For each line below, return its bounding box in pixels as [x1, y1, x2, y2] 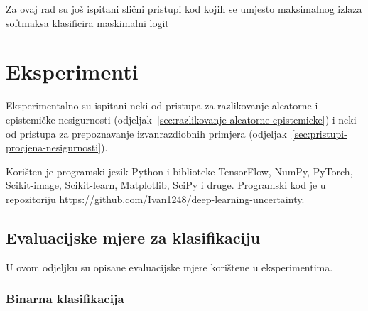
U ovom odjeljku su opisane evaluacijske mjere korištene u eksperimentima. [6, 259, 333, 274]
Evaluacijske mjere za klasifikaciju [6, 226, 261, 248]
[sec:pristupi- [291, 126, 347, 141]
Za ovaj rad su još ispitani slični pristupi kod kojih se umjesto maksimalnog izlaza [6, 1, 362, 16]
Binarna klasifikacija [6, 290, 124, 307]
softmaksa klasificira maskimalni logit [6, 15, 169, 30]
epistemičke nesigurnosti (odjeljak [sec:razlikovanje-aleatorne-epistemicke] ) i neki [6, 111, 357, 126]
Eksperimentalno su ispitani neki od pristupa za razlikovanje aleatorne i [6, 98, 318, 113]
